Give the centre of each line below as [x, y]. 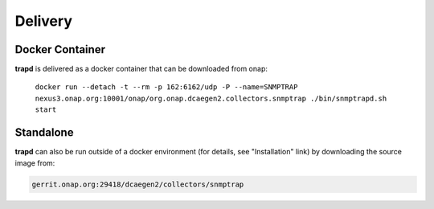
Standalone [44, 133]
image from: [35, 163]
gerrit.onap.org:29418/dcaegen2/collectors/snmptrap [138, 184]
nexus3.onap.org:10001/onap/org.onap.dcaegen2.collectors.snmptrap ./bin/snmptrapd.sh [211, 98]
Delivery [43, 21]
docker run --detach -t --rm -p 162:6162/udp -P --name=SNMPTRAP [166, 87]
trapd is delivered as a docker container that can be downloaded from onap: [141, 69]
